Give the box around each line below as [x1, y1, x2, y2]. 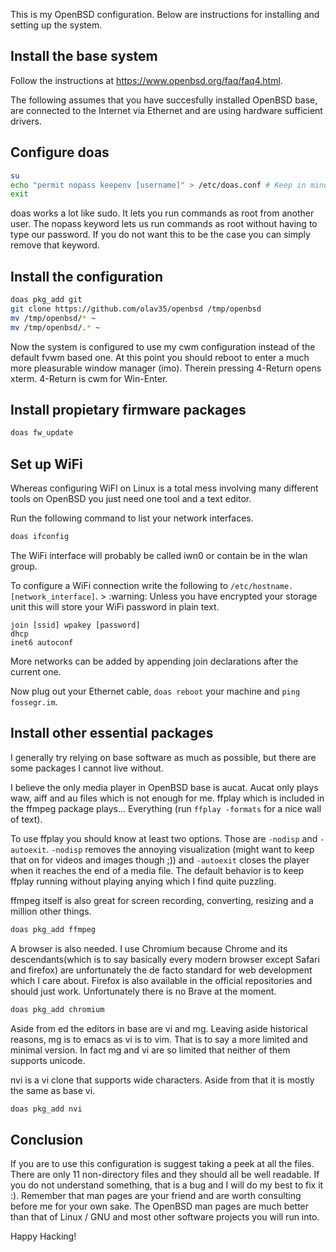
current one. [10, 665, 62, 678]
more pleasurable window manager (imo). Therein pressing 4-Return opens [10, 362, 322, 374]
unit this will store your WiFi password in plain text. [10, 600, 220, 613]
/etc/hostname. [230, 581, 294, 591]
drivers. [10, 115, 42, 127]
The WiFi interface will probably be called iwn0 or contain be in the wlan [10, 549, 308, 561]
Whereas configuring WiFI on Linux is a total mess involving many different [10, 482, 319, 494]
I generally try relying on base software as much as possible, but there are [10, 751, 317, 763]
